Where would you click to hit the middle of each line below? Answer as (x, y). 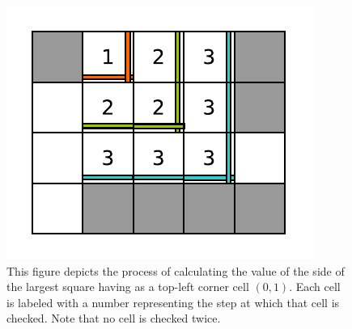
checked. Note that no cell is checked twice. (114, 318)
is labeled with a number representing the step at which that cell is (173, 302)
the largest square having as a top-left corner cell (128, 287)
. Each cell (315, 287)
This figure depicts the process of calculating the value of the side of (176, 270)
